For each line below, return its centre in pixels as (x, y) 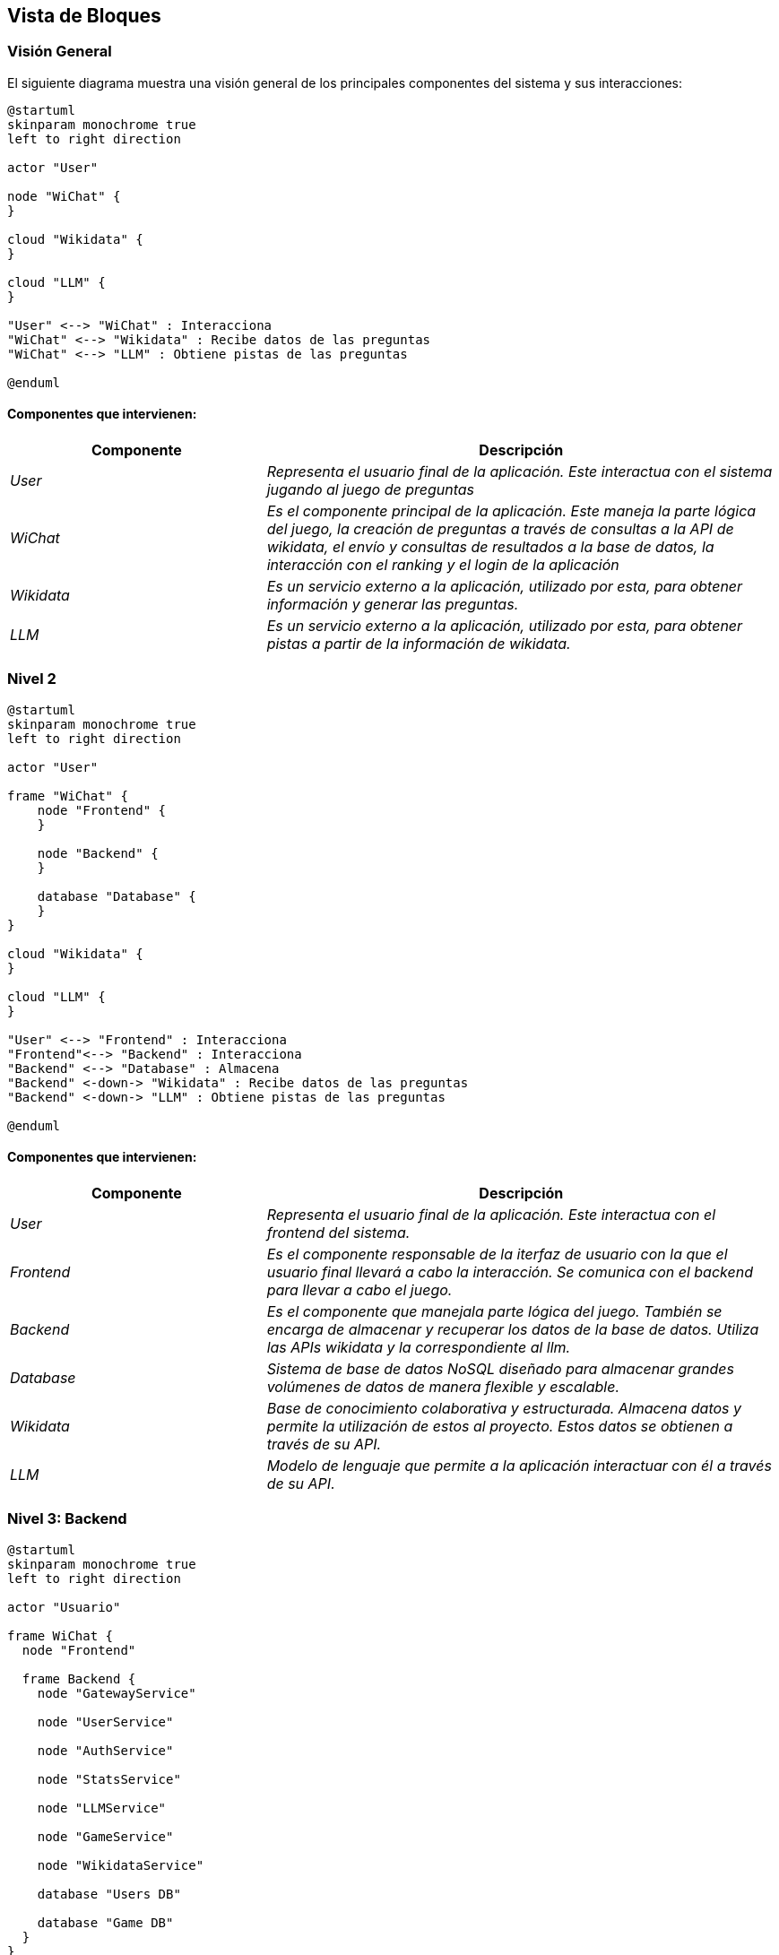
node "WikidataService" (121, 1865)
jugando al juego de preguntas (371, 490)
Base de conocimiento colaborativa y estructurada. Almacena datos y (504, 1408)
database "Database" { (117, 896)
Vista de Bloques (84, 16)
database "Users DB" (109, 1894)
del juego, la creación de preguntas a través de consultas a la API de (500, 529)
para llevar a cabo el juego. (359, 1289)
